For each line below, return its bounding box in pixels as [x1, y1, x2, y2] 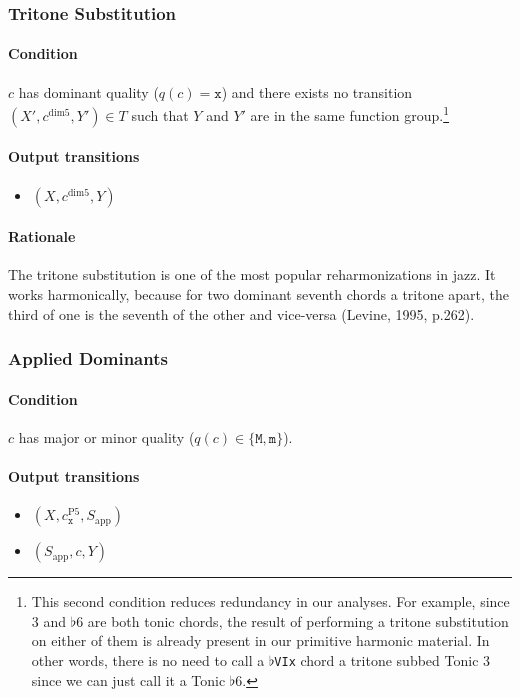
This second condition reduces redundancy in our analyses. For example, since [31, 591, 510, 612]
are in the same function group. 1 [250, 102, 450, 125]
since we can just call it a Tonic [31, 669, 226, 690]
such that [131, 104, 189, 125]
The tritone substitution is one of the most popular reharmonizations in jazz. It [8, 264, 496, 285]
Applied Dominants [8, 346, 168, 371]
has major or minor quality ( [18, 426, 195, 447]
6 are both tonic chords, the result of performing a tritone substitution [76, 610, 509, 631]
